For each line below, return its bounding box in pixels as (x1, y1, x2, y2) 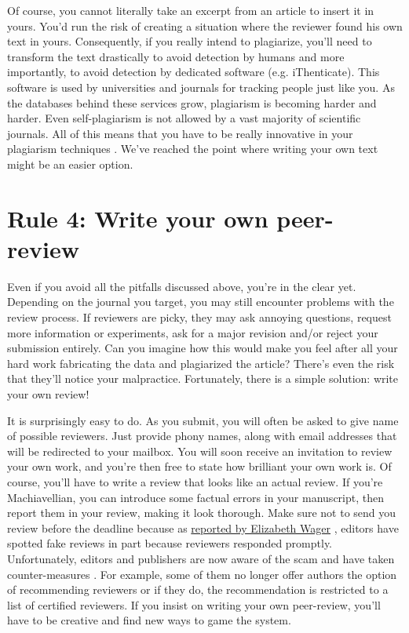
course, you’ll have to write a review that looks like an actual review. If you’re (7, 473, 383, 489)
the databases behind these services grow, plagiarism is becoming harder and (7, 94, 377, 111)
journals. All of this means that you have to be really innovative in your (7, 125, 353, 141)
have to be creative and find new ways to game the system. (7, 612, 291, 628)
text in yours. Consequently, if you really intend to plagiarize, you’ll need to (7, 33, 372, 49)
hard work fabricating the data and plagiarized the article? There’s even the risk (7, 355, 395, 371)
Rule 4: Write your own (7, 202, 268, 234)
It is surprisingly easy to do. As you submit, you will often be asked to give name (7, 412, 399, 428)
